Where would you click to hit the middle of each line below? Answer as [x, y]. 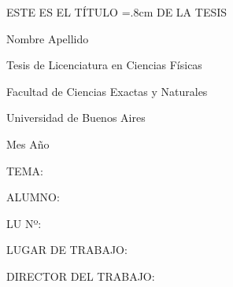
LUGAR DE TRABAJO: [67, 250]
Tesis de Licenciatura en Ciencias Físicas [104, 65]
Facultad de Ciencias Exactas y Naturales [107, 91]
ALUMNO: [33, 197]
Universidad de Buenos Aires [76, 118]
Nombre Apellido [48, 38]
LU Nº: [24, 223]
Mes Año [28, 143]
